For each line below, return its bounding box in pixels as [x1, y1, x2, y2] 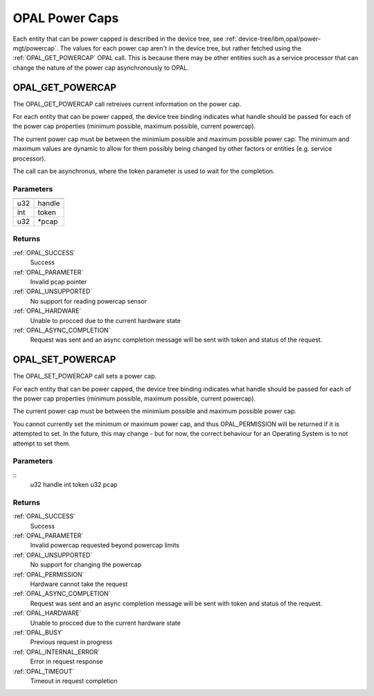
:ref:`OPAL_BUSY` [12, 628, 64, 637]
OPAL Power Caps [12, 10, 119, 26]
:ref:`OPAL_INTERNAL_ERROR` [12, 648, 100, 656]
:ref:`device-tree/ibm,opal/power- [224, 35, 321, 43]
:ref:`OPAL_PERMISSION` [12, 570, 84, 578]
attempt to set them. [12, 439, 71, 448]
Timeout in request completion [30, 677, 118, 685]
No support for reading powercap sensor [30, 297, 147, 305]
